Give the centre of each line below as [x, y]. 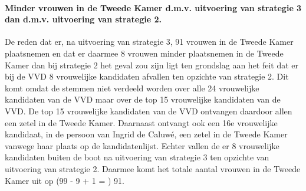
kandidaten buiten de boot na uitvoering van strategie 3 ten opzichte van [137, 157]
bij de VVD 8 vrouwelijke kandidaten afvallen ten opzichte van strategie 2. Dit [147, 76]
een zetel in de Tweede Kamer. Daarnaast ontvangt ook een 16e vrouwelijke [141, 122]
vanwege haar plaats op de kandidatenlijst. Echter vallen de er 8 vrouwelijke [142, 145]
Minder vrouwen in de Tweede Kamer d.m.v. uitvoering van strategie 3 [153, 7]
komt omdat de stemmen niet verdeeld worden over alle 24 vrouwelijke [132, 88]
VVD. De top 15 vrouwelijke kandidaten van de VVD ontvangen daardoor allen [149, 111]
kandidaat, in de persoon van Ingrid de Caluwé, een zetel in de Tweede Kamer [146, 134]
